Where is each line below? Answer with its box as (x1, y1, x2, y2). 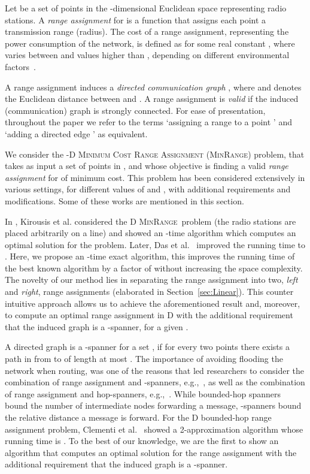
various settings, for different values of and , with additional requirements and (5, 183, 291, 195)
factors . (5, 60, 36, 73)
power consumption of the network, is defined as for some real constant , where (5, 37, 295, 49)
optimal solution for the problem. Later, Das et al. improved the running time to (5, 238, 306, 250)
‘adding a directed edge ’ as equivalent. (5, 127, 148, 140)
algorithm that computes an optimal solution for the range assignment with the (5, 446, 297, 458)
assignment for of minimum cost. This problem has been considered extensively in (5, 171, 305, 183)
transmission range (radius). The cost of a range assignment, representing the (5, 25, 289, 38)
